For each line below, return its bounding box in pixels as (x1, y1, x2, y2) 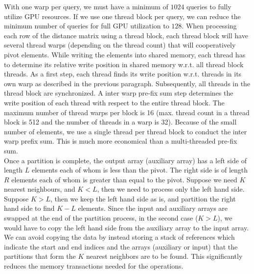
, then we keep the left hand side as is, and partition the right (50, 193, 236, 203)
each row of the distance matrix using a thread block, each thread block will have (4, 30, 248, 40)
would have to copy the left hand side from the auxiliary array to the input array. (4, 222, 249, 232)
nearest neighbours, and (4, 184, 75, 194)
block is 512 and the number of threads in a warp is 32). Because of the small (4, 117, 237, 127)
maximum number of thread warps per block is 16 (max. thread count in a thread (4, 107, 250, 117)
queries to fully (186, 1, 231, 11)
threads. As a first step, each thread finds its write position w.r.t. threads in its (4, 69, 242, 79)
